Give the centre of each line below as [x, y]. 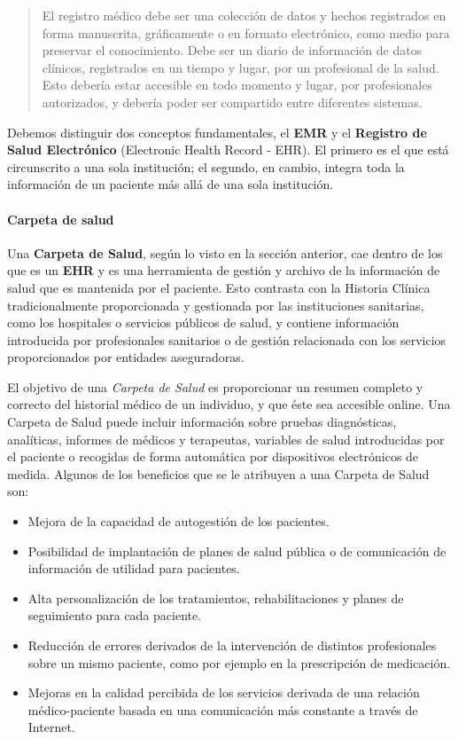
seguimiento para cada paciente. [115, 615]
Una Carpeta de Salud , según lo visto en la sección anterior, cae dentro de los [225, 252]
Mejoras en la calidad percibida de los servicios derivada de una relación [224, 692]
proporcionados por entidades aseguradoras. [126, 357]
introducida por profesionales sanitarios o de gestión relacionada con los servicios [227, 339]
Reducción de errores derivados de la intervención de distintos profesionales [232, 645]
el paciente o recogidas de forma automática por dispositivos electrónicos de [213, 456]
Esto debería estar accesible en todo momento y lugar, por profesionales [237, 85]
